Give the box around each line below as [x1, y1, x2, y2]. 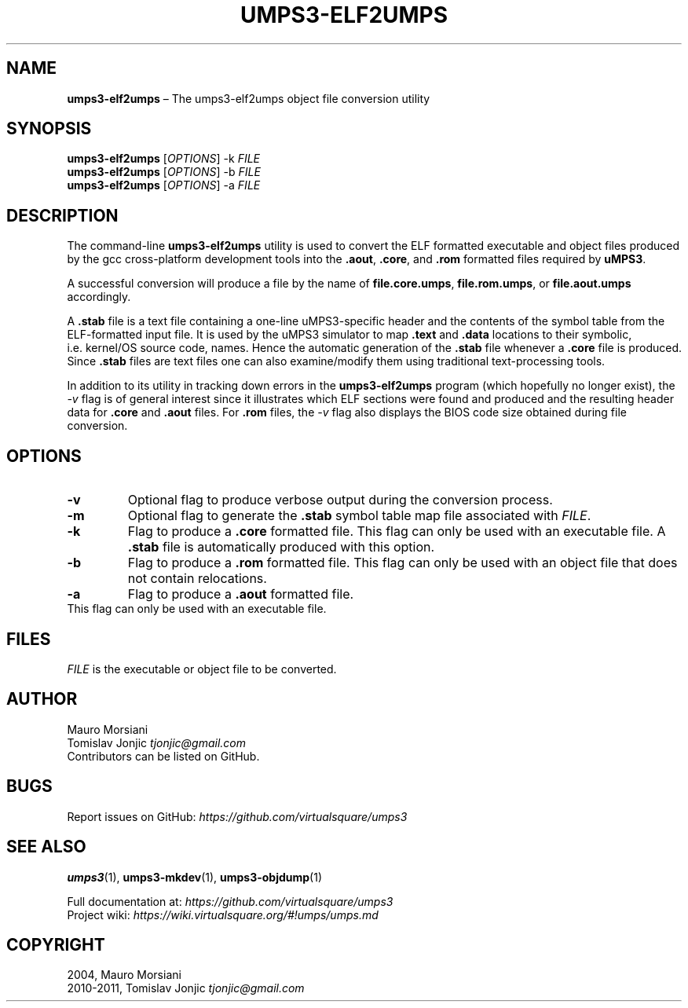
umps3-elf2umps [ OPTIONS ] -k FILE [67, 152, 261, 166]
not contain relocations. [127, 570, 267, 587]
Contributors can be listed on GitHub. [67, 749, 260, 763]
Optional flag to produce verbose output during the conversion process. [127, 492, 553, 508]
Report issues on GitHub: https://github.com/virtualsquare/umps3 [67, 809, 408, 823]
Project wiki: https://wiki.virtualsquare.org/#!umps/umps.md [67, 907, 379, 922]
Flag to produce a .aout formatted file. [127, 586, 354, 603]
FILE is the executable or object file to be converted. [67, 662, 337, 676]
